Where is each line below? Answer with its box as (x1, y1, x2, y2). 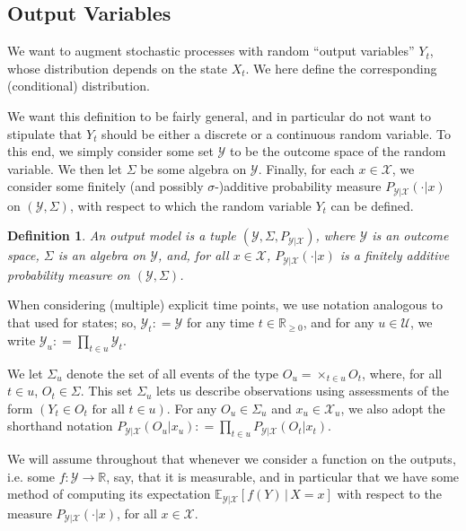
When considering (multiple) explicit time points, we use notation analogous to (7, 295, 443, 314)
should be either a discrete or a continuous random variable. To (101, 124, 452, 143)
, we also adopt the (340, 398, 445, 417)
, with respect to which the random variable (69, 196, 312, 214)
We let (7, 363, 43, 382)
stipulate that (7, 124, 83, 143)
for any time (186, 313, 255, 332)
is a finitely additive (339, 246, 450, 265)
